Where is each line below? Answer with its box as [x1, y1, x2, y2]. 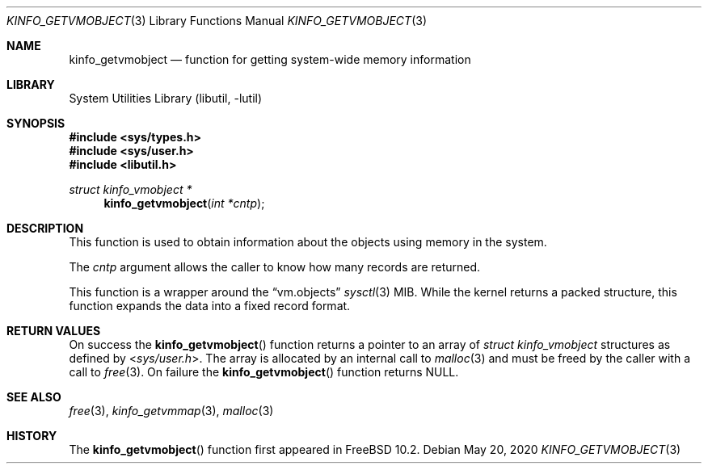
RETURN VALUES [6, 324, 101, 338]
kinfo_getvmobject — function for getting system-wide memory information [69, 52, 471, 66]
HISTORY [6, 429, 57, 443]
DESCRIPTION [6, 221, 84, 235]
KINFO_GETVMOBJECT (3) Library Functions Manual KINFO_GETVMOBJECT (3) [6, 14, 427, 27]
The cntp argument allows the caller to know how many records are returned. [69, 260, 481, 274]
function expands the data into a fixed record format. [69, 299, 351, 313]
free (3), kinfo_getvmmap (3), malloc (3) [69, 404, 274, 418]
